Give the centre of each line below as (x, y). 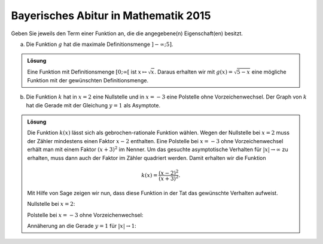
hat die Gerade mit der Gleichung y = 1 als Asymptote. (93, 105)
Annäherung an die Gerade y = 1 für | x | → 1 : (82, 226)
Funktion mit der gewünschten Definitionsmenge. (88, 80)
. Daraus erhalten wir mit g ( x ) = (194, 72)
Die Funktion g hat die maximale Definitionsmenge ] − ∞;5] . (100, 44)
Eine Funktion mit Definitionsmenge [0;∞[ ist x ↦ (87, 72)
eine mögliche (269, 72)
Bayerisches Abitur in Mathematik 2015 (111, 16)
